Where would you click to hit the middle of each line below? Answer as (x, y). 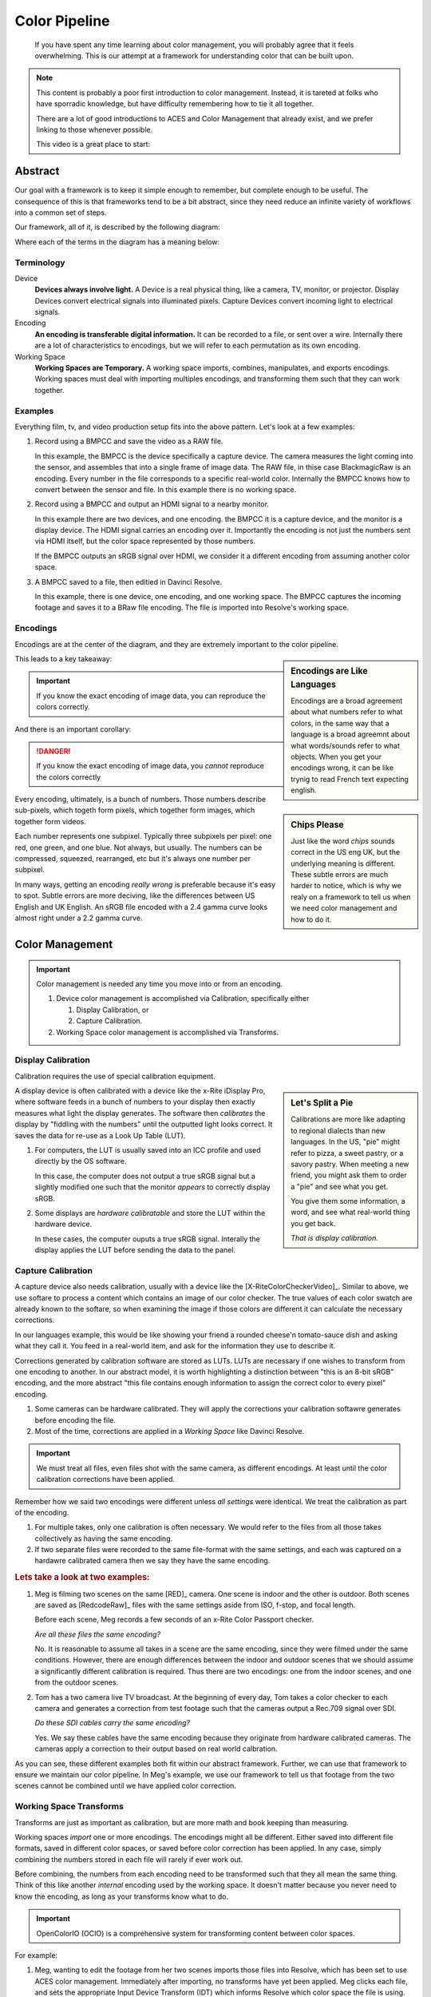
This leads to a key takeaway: (63, 658)
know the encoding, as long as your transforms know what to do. (122, 1896)
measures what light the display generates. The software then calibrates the (140, 1113)
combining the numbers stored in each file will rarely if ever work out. (129, 1859)
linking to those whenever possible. (95, 129)
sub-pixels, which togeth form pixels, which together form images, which (135, 810)
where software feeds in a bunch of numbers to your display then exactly (135, 1102)
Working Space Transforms (69, 1807)
